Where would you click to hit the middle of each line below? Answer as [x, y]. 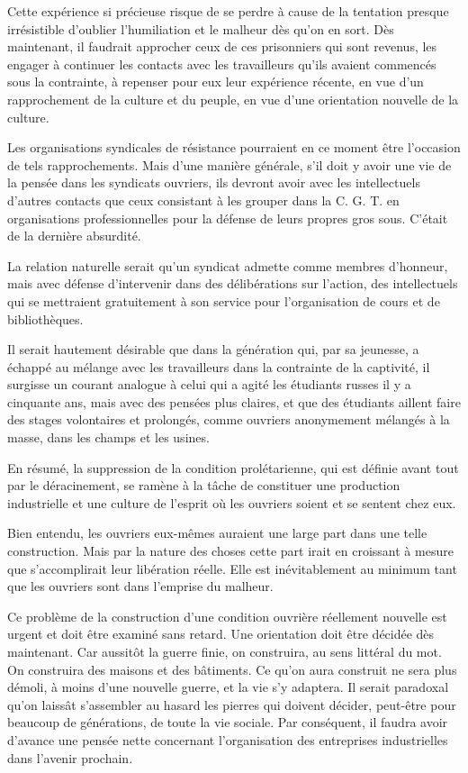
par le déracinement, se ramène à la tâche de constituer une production [204, 485]
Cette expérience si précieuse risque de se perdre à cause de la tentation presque [228, 11]
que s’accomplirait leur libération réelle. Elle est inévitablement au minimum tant [232, 568]
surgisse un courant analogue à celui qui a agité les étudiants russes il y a [209, 384]
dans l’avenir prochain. [70, 757]
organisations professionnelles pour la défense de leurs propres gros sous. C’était [228, 218]
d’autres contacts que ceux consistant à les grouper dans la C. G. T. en [203, 200]
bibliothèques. [45, 318]
